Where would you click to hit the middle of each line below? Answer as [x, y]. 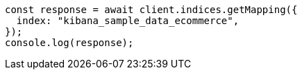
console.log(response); [69, 43]
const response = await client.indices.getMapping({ [151, 10]
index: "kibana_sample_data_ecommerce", [128, 21]
